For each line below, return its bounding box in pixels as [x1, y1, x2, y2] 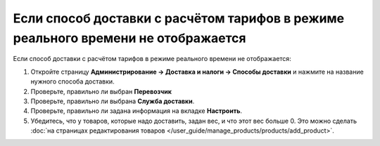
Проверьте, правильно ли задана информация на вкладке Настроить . [30, 107, 243, 115]
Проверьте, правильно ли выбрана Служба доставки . [30, 97, 195, 105]
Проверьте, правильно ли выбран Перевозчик [30, 87, 172, 95]
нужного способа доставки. [30, 77, 115, 86]
